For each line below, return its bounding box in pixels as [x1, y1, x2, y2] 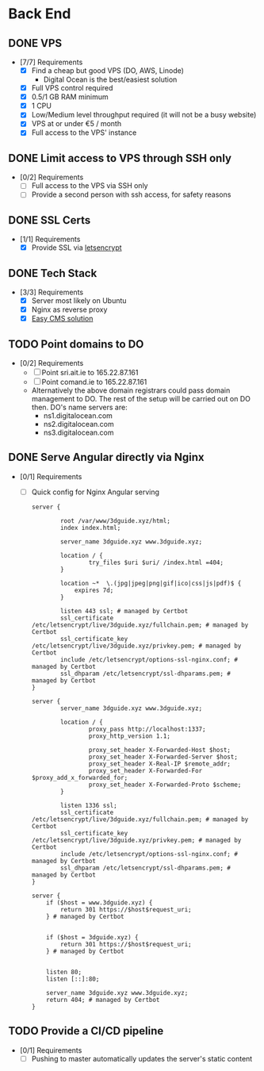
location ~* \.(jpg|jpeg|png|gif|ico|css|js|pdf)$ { [59, 579, 242, 587]
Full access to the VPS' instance [31, 128, 137, 137]
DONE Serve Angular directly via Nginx [8, 451, 205, 464]
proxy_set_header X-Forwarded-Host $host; [88, 746, 231, 754]
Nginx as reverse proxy [31, 305, 108, 314]
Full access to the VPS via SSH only [31, 181, 148, 190]
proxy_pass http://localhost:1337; [88, 725, 206, 733]
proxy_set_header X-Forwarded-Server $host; [88, 753, 238, 761]
